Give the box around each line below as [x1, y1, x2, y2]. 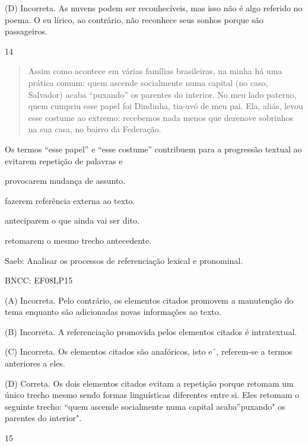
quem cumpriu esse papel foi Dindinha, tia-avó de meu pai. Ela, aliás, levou [28, 100, 303, 112]
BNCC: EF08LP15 [5, 274, 73, 286]
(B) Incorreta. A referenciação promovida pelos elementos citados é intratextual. [5, 325, 297, 337]
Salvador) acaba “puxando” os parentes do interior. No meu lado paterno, [28, 88, 297, 100]
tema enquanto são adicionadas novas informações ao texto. [5, 305, 221, 318]
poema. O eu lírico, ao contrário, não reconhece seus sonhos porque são [5, 13, 263, 26]
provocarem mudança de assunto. [5, 174, 126, 187]
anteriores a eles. [5, 357, 65, 369]
